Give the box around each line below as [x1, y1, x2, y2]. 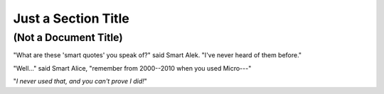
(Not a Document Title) [13, 31, 124, 44]
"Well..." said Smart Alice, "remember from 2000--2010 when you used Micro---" [13, 64, 252, 72]
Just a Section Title [13, 11, 129, 26]
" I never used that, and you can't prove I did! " [13, 77, 147, 86]
